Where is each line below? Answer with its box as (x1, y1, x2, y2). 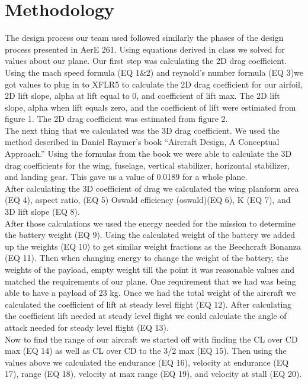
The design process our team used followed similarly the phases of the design (5, 31, 284, 44)
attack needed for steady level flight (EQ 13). (5, 321, 169, 333)
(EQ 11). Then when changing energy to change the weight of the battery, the (5, 251, 288, 264)
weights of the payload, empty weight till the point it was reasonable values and (5, 263, 295, 275)
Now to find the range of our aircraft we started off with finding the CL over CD (5, 333, 298, 345)
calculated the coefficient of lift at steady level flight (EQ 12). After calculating (5, 298, 292, 310)
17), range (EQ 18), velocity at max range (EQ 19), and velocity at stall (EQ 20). (5, 367, 302, 380)
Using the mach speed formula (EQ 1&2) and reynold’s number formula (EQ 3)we (5, 66, 304, 78)
